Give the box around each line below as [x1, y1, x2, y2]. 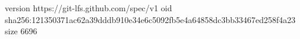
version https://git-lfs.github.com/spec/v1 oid [5, 2, 172, 14]
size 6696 [5, 25, 37, 37]
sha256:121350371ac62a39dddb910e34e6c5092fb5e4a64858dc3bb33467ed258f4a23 [5, 13, 296, 25]
